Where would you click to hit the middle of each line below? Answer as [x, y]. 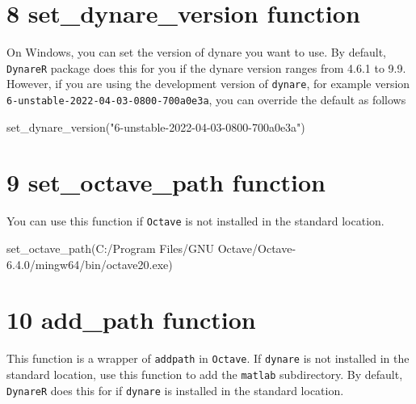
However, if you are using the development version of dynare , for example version [208, 84]
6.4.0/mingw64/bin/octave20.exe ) [90, 264]
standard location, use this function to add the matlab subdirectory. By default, [205, 375]
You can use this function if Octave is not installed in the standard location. [195, 221]
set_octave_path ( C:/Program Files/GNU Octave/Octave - [151, 248]
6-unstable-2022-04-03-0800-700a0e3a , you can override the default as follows [206, 100]
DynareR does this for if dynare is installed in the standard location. [175, 390]
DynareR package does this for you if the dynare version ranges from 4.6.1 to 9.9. [206, 67]
